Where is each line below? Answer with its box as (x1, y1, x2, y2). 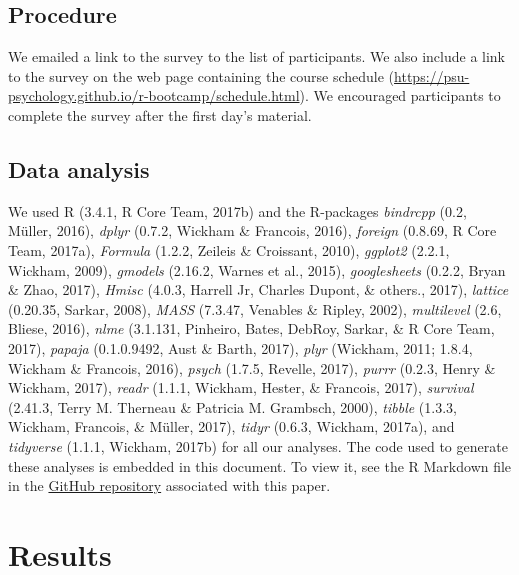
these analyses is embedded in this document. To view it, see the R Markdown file (8, 455, 512, 476)
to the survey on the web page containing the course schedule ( (8, 65, 395, 86)
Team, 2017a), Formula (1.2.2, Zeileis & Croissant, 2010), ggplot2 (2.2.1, (8, 239, 450, 260)
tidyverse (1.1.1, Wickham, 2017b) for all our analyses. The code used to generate (8, 435, 508, 456)
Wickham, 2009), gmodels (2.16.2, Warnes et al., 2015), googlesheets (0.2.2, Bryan (8, 259, 506, 280)
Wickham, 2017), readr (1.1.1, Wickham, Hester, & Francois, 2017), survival (8, 377, 474, 398)
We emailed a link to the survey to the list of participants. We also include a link (8, 46, 505, 67)
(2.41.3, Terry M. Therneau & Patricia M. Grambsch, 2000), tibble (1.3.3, (8, 396, 457, 417)
